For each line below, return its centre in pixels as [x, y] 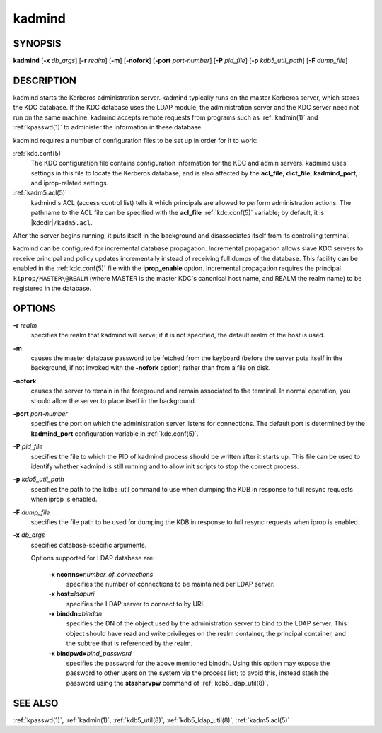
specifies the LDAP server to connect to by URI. [135, 604]
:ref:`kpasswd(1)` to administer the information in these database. [108, 127]
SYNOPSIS [37, 44]
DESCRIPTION [45, 80]
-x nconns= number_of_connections [101, 574]
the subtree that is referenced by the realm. [129, 643]
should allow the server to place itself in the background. [114, 400]
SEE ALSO [36, 703]
